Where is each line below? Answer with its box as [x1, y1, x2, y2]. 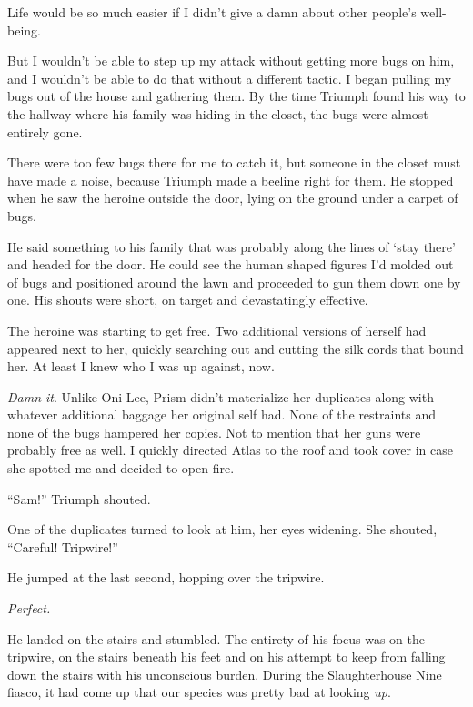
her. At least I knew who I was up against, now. [7, 357, 275, 376]
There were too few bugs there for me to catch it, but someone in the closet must [7, 153, 461, 172]
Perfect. [7, 599, 51, 618]
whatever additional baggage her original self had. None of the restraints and [7, 405, 437, 424]
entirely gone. [7, 122, 83, 141]
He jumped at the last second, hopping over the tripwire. [7, 568, 325, 587]
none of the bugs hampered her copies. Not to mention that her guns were [7, 422, 421, 441]
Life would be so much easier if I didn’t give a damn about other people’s [7, 3, 417, 21]
